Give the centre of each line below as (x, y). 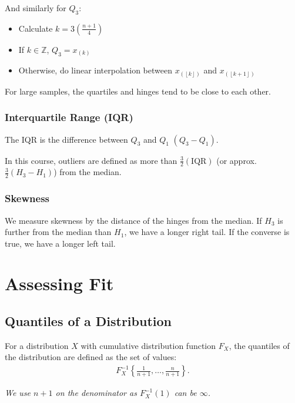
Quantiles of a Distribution (88, 321)
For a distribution (37, 345)
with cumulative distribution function (148, 345)
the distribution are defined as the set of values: (91, 357)
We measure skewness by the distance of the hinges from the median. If (133, 220)
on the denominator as (96, 393)
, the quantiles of (259, 345)
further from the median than (58, 232)
